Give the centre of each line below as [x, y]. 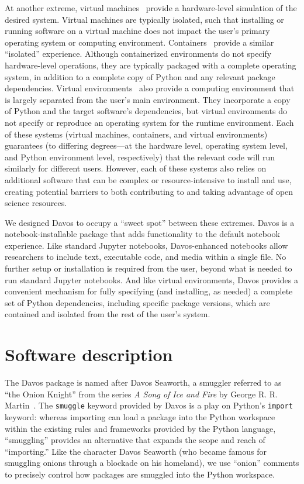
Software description [89, 354]
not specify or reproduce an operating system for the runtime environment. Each [149, 122]
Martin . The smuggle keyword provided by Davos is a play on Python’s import [149, 405]
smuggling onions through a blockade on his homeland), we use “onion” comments [152, 463]
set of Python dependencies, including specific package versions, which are [137, 302]
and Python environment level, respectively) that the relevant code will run [140, 157]
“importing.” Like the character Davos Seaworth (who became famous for [136, 451]
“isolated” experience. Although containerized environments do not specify [138, 54]
